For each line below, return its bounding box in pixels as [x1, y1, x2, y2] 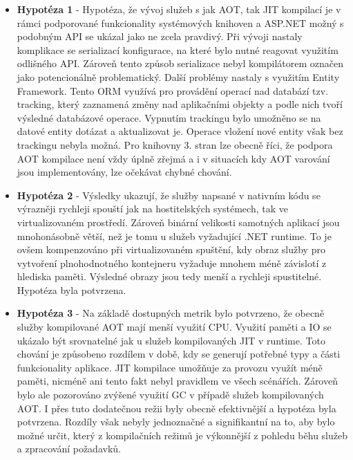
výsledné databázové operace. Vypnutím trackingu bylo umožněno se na [17, 110, 321, 125]
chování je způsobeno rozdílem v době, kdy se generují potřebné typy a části [17, 347, 341, 361]
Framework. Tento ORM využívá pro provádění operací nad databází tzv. [17, 83, 328, 98]
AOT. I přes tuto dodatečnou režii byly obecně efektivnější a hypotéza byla [17, 401, 336, 415]
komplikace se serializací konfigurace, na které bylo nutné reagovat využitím [17, 42, 338, 57]
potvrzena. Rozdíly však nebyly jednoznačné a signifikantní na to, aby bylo [17, 414, 335, 429]
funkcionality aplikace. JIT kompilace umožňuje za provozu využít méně [17, 360, 323, 374]
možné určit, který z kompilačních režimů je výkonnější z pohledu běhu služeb [17, 427, 348, 442]
